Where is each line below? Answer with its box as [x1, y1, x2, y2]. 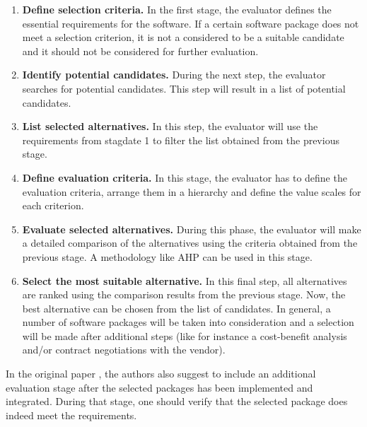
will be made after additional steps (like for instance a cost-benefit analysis [22, 328, 347, 343]
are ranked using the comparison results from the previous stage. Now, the [22, 287, 346, 302]
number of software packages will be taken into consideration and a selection [22, 315, 354, 329]
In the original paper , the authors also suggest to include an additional [6, 366, 316, 381]
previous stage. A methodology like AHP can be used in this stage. [22, 249, 313, 264]
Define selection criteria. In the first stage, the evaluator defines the [22, 2, 332, 16]
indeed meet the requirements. [6, 407, 137, 422]
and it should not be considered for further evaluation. [22, 43, 259, 58]
